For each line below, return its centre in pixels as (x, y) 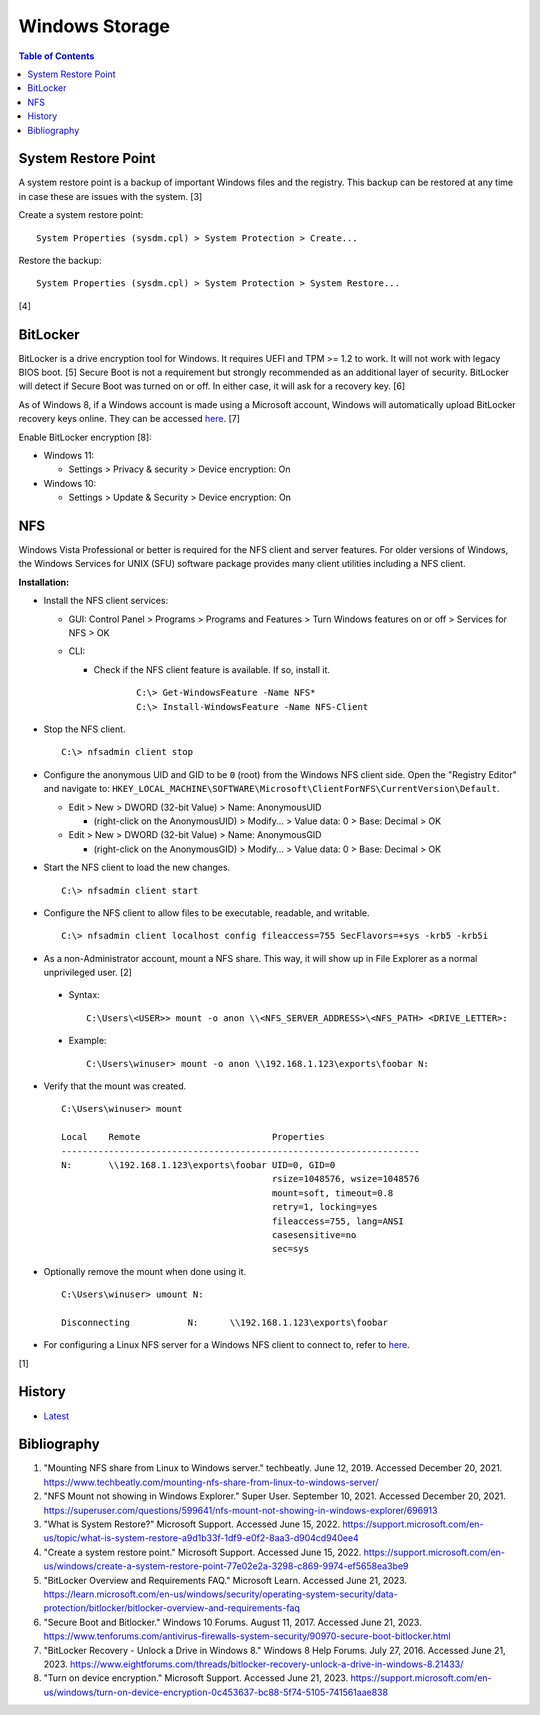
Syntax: (84, 995)
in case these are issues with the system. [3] (110, 196)
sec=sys (290, 1249)
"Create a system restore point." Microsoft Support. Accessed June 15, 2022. (202, 1552)
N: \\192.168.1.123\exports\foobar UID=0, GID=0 (198, 1164)
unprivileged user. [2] (87, 972)
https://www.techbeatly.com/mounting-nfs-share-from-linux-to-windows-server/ (211, 1482)
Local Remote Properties (193, 1137)
